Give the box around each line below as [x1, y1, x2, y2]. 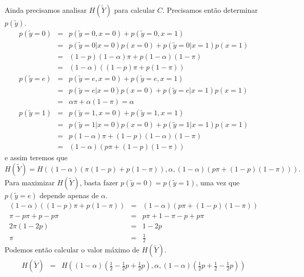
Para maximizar [5, 177, 55, 187]
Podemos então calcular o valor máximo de [5, 244, 139, 255]
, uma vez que [196, 177, 240, 187]
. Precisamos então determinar [162, 5, 258, 15]
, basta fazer [79, 177, 118, 187]
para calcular [114, 5, 155, 15]
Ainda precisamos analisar [5, 5, 87, 15]
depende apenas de [39, 189, 99, 200]
